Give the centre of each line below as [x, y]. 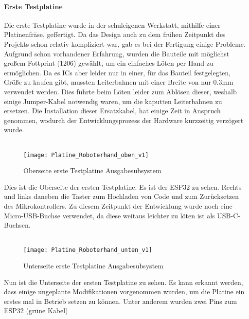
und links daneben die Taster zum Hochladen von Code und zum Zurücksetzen [121, 196]
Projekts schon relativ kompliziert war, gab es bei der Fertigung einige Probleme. [125, 44]
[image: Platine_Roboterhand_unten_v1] [88, 250]
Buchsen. [17, 225]
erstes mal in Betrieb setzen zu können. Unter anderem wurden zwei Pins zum [121, 301]
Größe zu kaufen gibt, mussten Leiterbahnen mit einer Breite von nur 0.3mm [119, 82]
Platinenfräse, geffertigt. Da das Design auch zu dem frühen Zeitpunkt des [115, 34]
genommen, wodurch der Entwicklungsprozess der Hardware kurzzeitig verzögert [124, 120]
